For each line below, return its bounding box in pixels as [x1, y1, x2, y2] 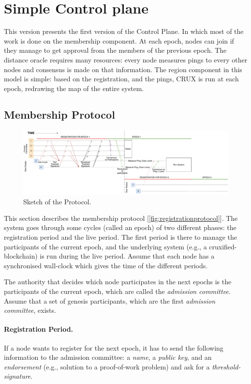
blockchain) [4, 251, 38, 261]
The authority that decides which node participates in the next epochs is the [4, 276, 232, 287]
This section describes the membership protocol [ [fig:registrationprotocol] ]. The [4, 213, 238, 223]
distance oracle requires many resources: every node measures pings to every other [4, 54, 248, 64]
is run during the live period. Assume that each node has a [40, 251, 215, 261]
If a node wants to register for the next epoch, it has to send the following [4, 342, 223, 353]
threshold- [212, 361, 241, 371]
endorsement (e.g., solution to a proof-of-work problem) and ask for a [4, 361, 210, 371]
